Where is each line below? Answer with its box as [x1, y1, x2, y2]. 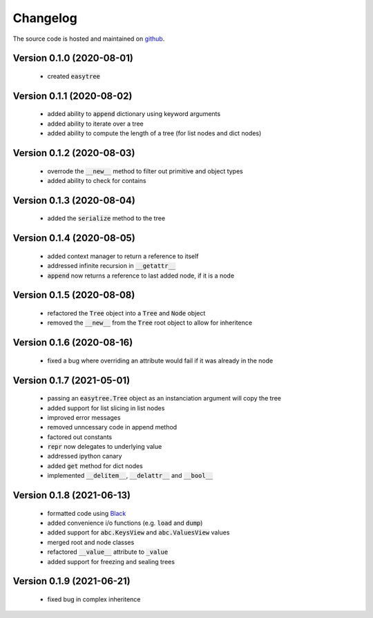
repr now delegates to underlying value [47, 443, 162, 451]
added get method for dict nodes [47, 461, 143, 470]
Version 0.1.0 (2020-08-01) [12, 52, 134, 64]
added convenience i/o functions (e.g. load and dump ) [47, 519, 203, 528]
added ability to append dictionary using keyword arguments [47, 110, 221, 118]
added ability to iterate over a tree [47, 119, 144, 128]
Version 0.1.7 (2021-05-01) [12, 374, 131, 386]
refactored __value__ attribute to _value [47, 548, 169, 556]
